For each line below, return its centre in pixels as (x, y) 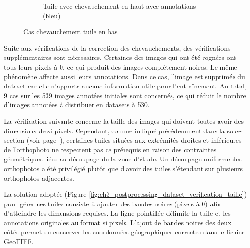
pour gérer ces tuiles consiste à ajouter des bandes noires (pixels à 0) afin (112, 203)
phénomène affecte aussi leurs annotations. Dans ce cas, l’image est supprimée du (125, 76)
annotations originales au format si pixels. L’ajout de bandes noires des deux (118, 222)
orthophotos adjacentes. (39, 178)
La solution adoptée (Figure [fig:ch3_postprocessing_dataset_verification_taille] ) (125, 194)
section (14, 140)
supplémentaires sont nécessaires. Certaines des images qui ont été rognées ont (120, 57)
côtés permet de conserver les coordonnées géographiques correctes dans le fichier (124, 232)
